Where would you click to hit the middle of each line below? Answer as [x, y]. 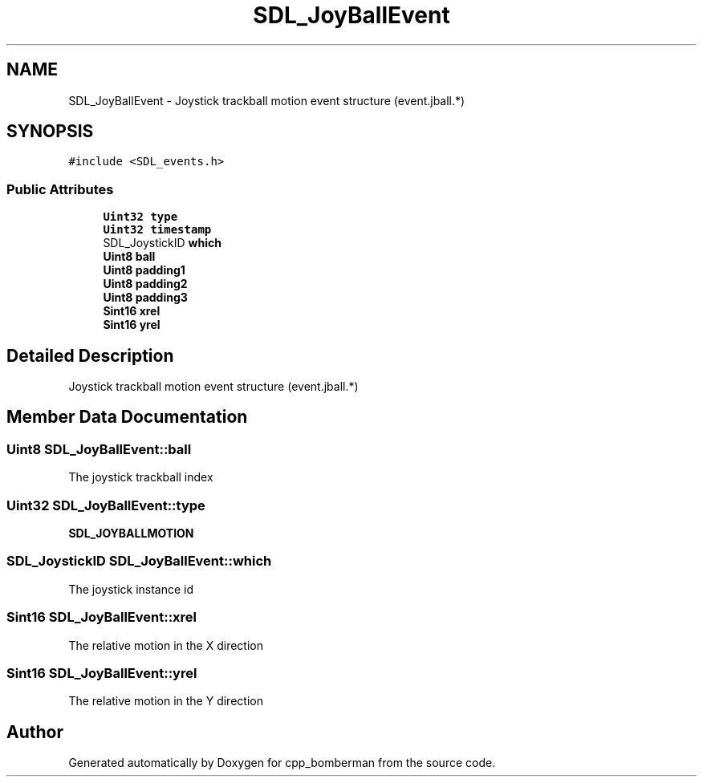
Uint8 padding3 [145, 298]
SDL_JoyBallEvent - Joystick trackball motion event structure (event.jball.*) [267, 100]
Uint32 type [140, 217]
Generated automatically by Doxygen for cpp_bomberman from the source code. [282, 763]
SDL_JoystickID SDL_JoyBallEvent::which [139, 561]
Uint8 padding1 [144, 270]
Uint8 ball [129, 257]
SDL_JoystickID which [162, 243]
